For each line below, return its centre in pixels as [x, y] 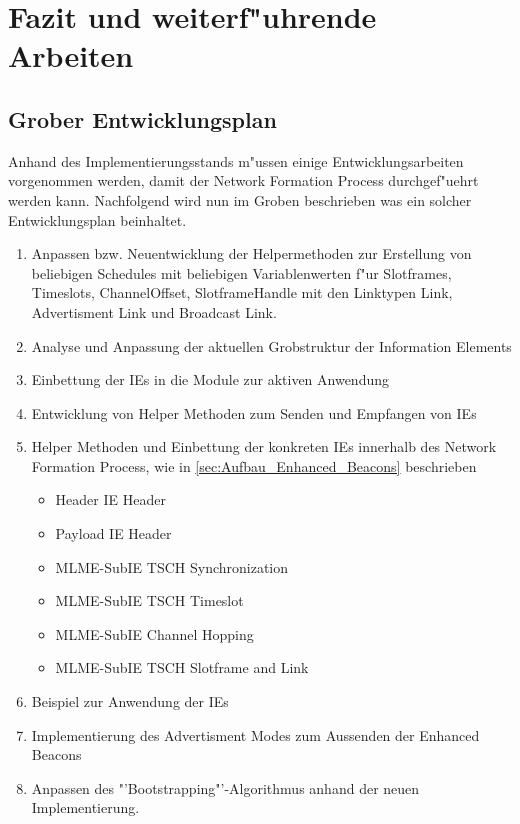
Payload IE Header [113, 533]
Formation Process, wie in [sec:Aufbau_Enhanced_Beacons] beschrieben [254, 465]
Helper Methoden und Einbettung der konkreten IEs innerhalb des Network [264, 446]
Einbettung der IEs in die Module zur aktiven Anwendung [210, 379]
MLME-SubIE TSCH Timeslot [149, 600]
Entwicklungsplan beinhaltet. [97, 219]
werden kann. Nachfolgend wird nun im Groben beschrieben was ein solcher [240, 199]
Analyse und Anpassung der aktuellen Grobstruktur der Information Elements [271, 345]
